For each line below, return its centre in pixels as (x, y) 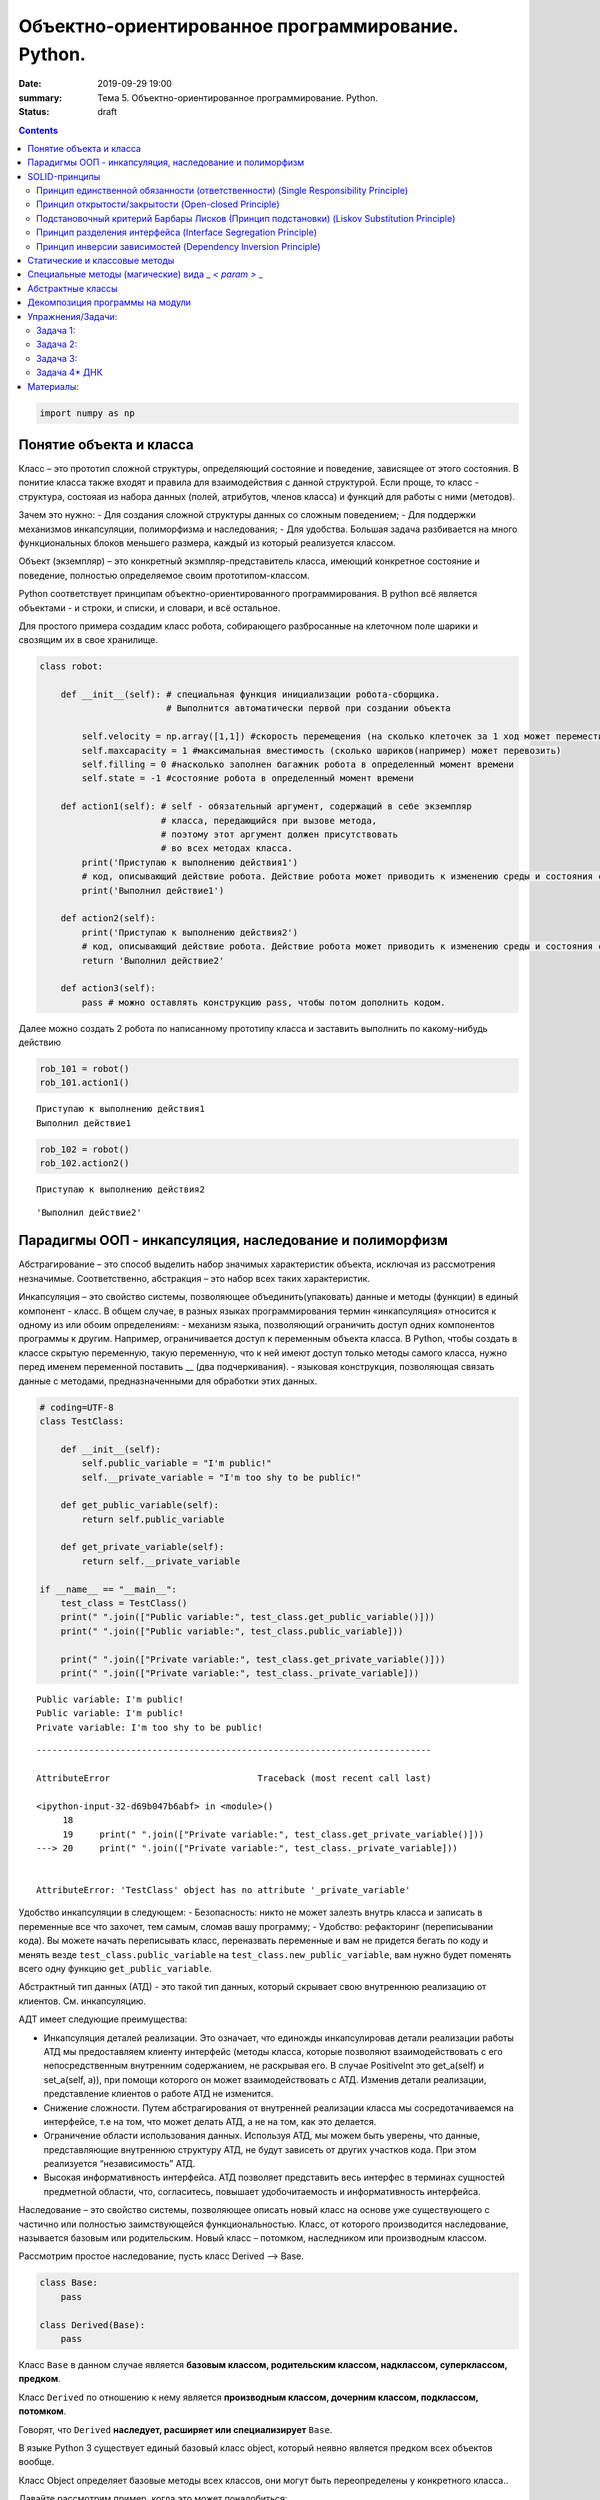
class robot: (71, 666)
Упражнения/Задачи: (72, 316)
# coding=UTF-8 (76, 1407)
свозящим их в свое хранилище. (88, 640)
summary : (40, 97)
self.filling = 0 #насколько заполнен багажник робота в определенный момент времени (298, 764)
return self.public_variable (153, 1519)
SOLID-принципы (64, 176)
